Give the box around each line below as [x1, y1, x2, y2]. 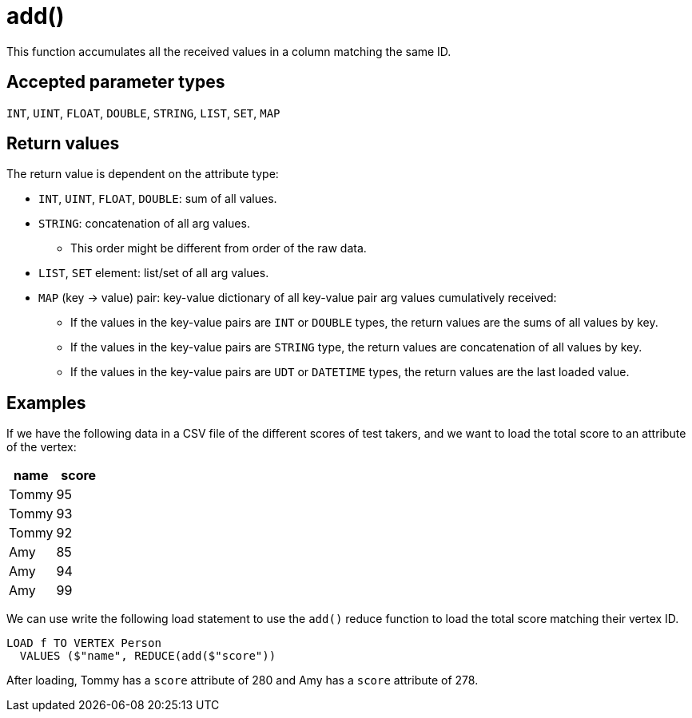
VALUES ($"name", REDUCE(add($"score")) [19, 649, 276, 663]
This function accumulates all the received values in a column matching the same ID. [6, 44, 451, 58]
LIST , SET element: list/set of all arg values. [38, 266, 269, 280]
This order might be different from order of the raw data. [70, 241, 367, 256]
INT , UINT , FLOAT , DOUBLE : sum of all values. [38, 192, 277, 206]
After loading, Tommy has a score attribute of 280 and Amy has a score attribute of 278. [6, 673, 479, 688]
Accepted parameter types [6, 72, 225, 93]
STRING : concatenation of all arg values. [38, 216, 250, 231]
